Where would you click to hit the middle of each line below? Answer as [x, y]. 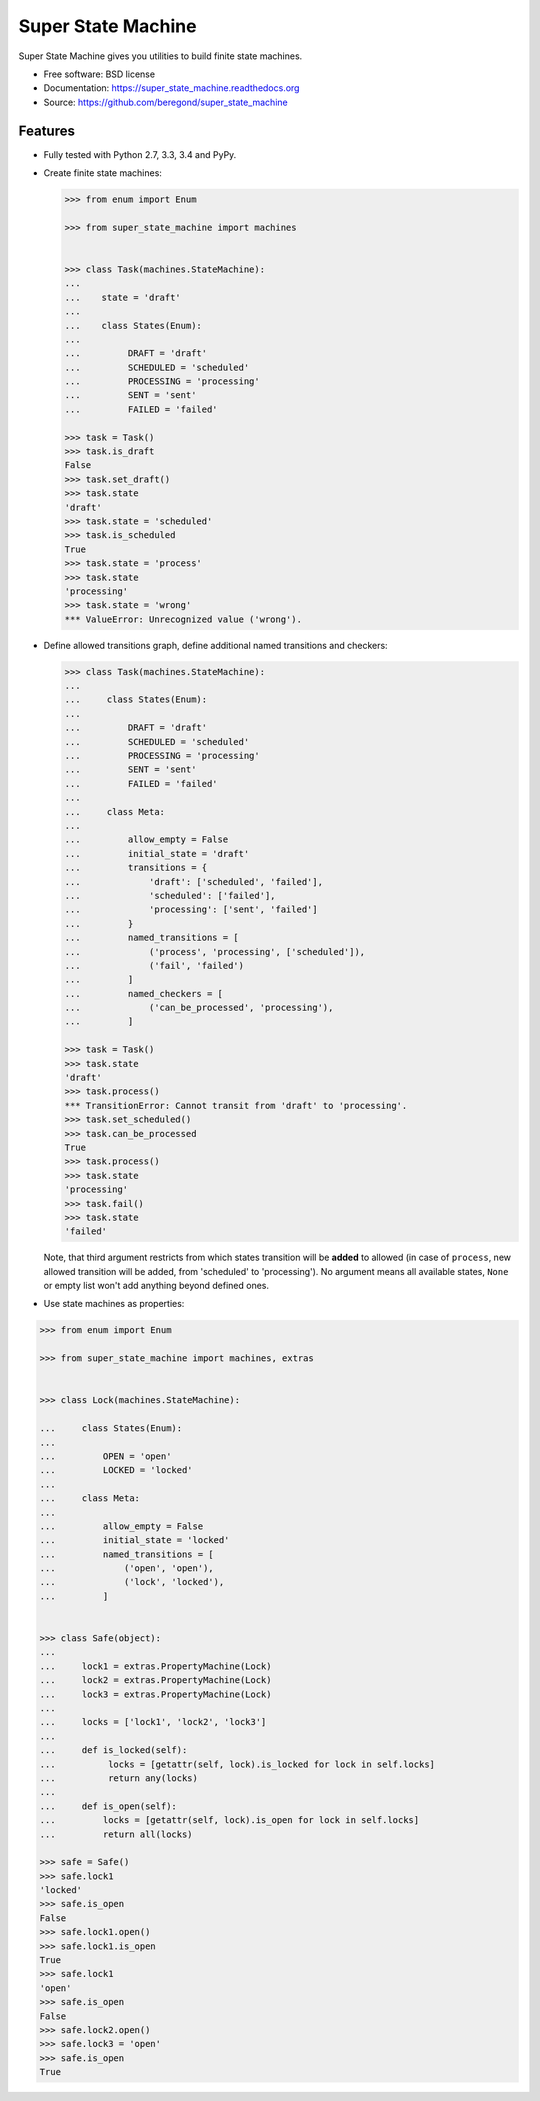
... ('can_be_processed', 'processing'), [199, 1008]
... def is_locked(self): [113, 1750]
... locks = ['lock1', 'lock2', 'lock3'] [153, 1722]
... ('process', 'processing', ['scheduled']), [215, 951]
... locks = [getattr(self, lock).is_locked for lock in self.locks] [237, 1764]
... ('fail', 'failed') [154, 965]
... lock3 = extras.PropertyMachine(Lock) [155, 1694]
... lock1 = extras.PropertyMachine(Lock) [155, 1666]
